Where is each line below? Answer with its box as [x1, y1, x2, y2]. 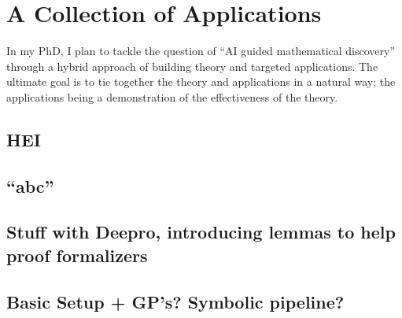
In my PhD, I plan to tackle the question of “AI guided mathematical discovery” [6, 43, 396, 59]
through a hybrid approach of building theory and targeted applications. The [6, 57, 378, 74]
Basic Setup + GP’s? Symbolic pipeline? [6, 289, 345, 313]
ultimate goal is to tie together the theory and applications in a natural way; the [6, 73, 396, 90]
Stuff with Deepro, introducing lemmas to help [6, 220, 396, 244]
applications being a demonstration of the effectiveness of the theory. [6, 88, 338, 105]
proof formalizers [6, 242, 148, 267]
